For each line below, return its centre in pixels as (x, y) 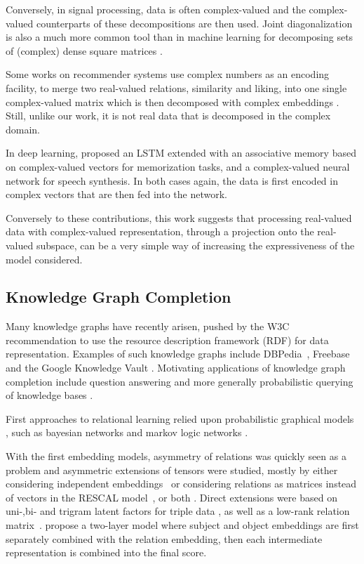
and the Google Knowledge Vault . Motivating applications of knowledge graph (176, 368)
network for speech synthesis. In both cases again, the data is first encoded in (172, 180)
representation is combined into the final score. (106, 552)
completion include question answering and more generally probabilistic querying (180, 381)
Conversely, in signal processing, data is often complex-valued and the (156, 9)
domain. (23, 129)
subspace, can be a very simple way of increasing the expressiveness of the (195, 245)
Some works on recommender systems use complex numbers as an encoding (168, 74)
